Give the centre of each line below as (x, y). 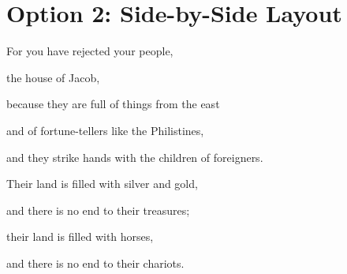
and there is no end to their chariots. (95, 263)
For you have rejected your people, (90, 51)
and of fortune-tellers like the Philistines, (105, 130)
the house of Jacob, (53, 77)
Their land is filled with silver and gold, (102, 184)
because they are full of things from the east (113, 104)
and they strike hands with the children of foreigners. (135, 157)
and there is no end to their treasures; (98, 210)
